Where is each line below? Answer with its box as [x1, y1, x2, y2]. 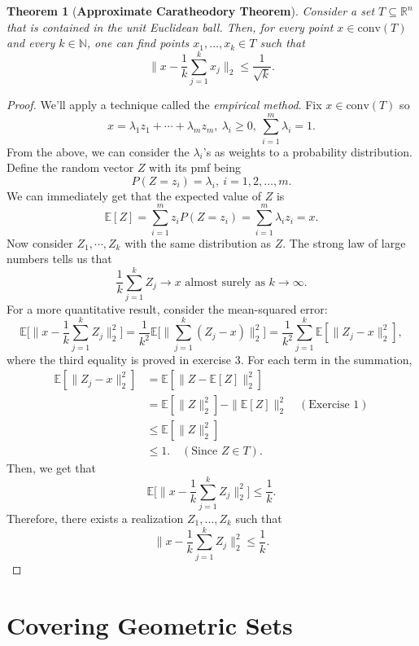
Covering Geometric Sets [7, 608, 293, 641]
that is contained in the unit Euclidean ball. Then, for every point [7, 18, 334, 35]
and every [7, 34, 55, 51]
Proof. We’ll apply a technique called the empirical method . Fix [7, 95, 322, 112]
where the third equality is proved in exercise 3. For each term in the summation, [7, 350, 412, 367]
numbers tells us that [7, 250, 112, 267]
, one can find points [86, 34, 190, 51]
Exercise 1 [308, 399, 360, 411]
